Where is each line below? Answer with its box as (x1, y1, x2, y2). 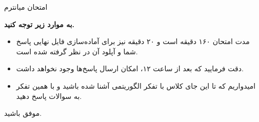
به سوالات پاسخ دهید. (16, 90, 82, 101)
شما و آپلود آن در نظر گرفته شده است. (16, 46, 138, 56)
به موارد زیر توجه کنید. (4, 18, 75, 29)
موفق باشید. (4, 108, 42, 118)
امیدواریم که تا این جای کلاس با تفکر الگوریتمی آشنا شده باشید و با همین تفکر (16, 80, 256, 91)
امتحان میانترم (4, 2, 48, 12)
